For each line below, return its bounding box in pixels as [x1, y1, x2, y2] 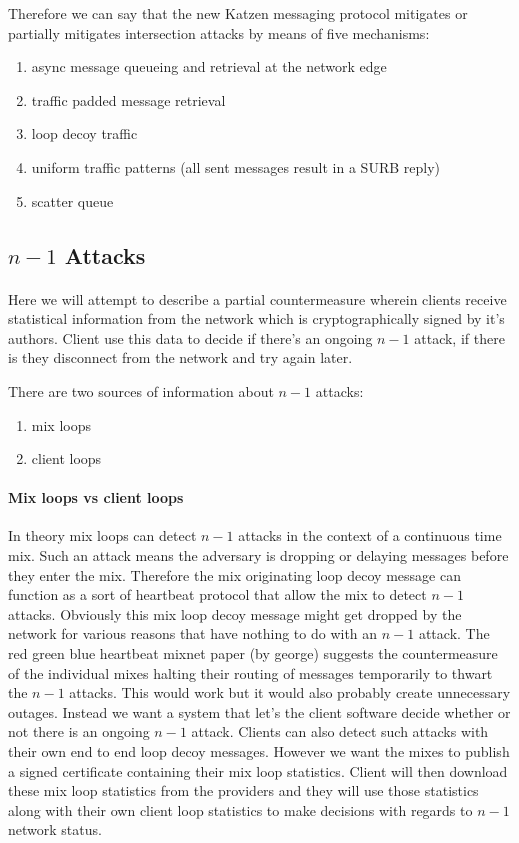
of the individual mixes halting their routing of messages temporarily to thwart [8, 662, 493, 683]
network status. [8, 819, 102, 840]
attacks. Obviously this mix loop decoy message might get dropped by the [8, 603, 462, 624]
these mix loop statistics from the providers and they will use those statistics [8, 780, 479, 801]
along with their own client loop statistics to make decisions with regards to [8, 799, 473, 820]
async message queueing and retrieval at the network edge [31, 56, 387, 77]
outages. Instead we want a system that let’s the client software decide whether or [8, 701, 511, 722]
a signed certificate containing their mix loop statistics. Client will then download [8, 760, 508, 781]
